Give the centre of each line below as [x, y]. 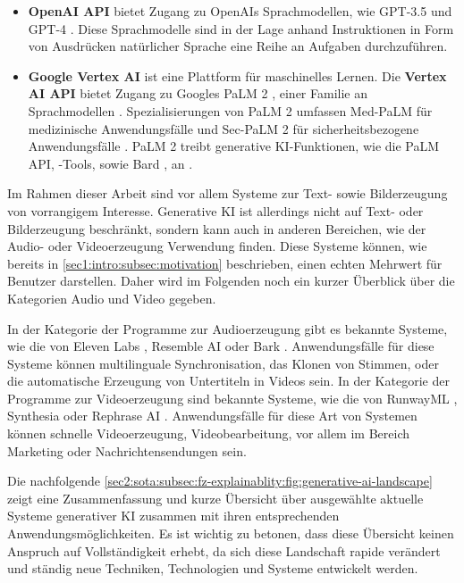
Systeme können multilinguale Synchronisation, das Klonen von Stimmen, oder [223, 363]
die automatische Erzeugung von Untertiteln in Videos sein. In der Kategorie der [228, 381]
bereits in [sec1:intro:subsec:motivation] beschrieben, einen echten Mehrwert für [225, 263]
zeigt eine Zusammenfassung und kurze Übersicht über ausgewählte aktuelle [215, 498]
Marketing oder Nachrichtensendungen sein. [127, 450]
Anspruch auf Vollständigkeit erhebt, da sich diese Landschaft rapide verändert [224, 550]
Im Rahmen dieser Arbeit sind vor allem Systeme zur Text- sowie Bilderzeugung [228, 193]
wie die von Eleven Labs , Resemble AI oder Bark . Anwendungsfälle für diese [221, 346]
